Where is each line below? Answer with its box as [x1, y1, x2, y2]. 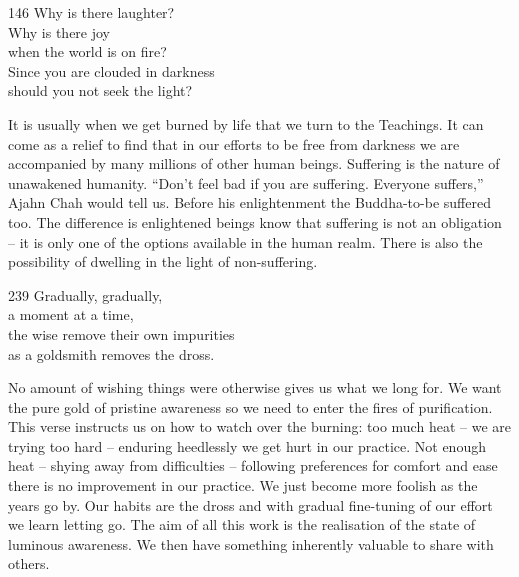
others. [8, 553, 50, 574]
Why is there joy [8, 21, 111, 42]
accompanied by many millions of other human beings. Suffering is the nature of [8, 153, 500, 174]
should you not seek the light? [8, 80, 193, 101]
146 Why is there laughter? [8, 2, 175, 22]
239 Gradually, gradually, [8, 284, 163, 305]
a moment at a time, [8, 304, 134, 325]
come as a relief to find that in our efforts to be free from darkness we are [8, 133, 460, 154]
